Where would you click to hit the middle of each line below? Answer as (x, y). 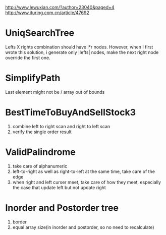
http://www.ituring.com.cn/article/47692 (47, 13)
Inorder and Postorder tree (62, 208)
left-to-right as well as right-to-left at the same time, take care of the (84, 171)
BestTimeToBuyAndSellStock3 (71, 112)
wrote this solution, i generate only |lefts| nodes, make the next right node (82, 52)
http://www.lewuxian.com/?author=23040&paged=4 (60, 7)
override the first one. (28, 57)
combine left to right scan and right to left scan (61, 126)
